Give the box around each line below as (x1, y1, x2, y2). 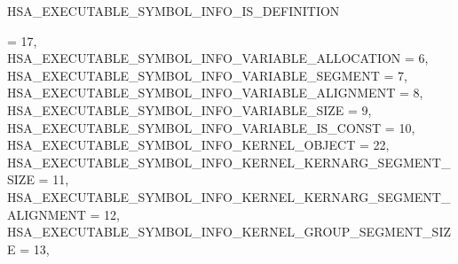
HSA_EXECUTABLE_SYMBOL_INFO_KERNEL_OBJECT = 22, (7, 136, 390, 154)
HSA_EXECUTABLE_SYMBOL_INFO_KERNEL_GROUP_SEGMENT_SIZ (7, 222, 451, 241)
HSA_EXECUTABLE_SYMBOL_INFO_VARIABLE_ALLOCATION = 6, (7, 49, 429, 67)
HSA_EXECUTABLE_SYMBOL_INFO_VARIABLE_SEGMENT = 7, (7, 66, 407, 84)
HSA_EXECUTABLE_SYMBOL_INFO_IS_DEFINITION (7, 2, 340, 19)
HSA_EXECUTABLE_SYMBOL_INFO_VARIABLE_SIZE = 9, (7, 100, 372, 119)
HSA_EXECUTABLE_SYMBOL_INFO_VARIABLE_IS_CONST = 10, (7, 118, 415, 136)
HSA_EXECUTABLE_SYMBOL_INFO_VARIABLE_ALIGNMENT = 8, (7, 83, 423, 102)
